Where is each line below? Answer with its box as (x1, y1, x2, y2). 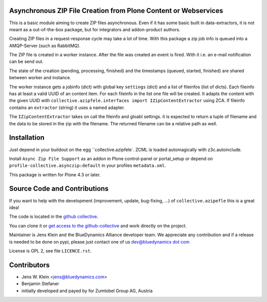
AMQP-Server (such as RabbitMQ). (9, 43, 81, 49)
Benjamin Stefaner (21, 281, 59, 287)
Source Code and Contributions (9, 185, 109, 193)
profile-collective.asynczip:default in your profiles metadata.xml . (9, 162, 166, 168)
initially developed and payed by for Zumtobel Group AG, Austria (21, 288, 153, 294)
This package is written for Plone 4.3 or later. (9, 171, 101, 178)
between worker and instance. (9, 75, 71, 81)
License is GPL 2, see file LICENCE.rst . (9, 248, 92, 253)
